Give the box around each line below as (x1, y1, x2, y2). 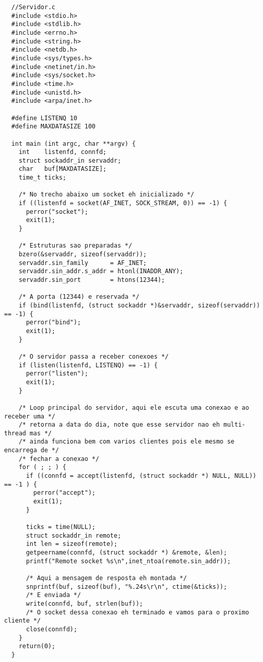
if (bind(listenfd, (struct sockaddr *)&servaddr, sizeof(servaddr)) (18, 301, 260, 309)
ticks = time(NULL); (26, 523, 95, 531)
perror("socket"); (26, 208, 88, 215)
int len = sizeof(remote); (26, 540, 117, 548)
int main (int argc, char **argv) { (11, 140, 136, 147)
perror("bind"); (26, 319, 81, 326)
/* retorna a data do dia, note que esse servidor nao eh (18, 421, 220, 429)
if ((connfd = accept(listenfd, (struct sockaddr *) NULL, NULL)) (26, 472, 256, 480)
